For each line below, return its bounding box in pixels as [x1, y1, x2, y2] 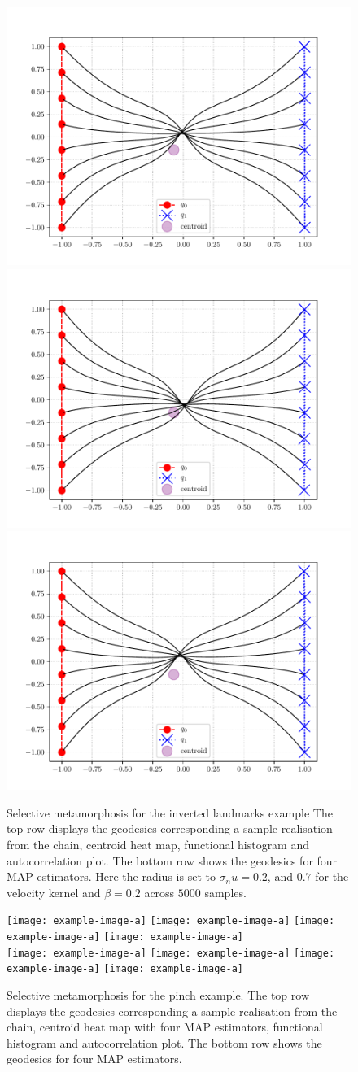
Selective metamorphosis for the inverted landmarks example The [7, 804, 333, 821]
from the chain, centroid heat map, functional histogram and [7, 835, 310, 852]
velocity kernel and [7, 883, 101, 900]
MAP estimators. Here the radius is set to [7, 868, 216, 885]
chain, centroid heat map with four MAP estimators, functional [7, 1018, 323, 1035]
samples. [204, 883, 247, 900]
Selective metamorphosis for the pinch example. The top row [7, 986, 310, 1003]
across [144, 883, 175, 900]
